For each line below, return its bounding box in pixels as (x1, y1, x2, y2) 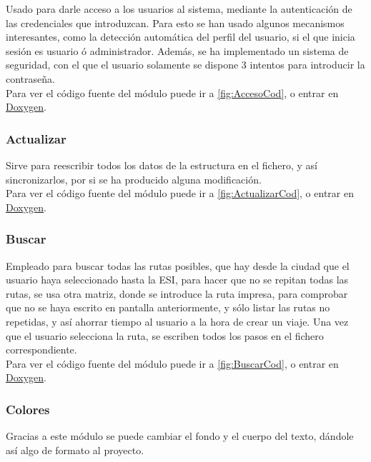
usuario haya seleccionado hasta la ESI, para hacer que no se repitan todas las (6, 272, 349, 287)
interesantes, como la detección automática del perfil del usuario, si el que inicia (6, 29, 355, 44)
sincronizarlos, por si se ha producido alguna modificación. (6, 171, 262, 186)
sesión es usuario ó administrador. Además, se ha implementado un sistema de (6, 43, 349, 58)
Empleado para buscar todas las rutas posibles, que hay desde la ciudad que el (6, 258, 350, 273)
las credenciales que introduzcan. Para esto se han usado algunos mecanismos (6, 15, 345, 30)
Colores (6, 400, 50, 418)
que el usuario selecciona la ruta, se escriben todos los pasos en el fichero (6, 328, 324, 343)
